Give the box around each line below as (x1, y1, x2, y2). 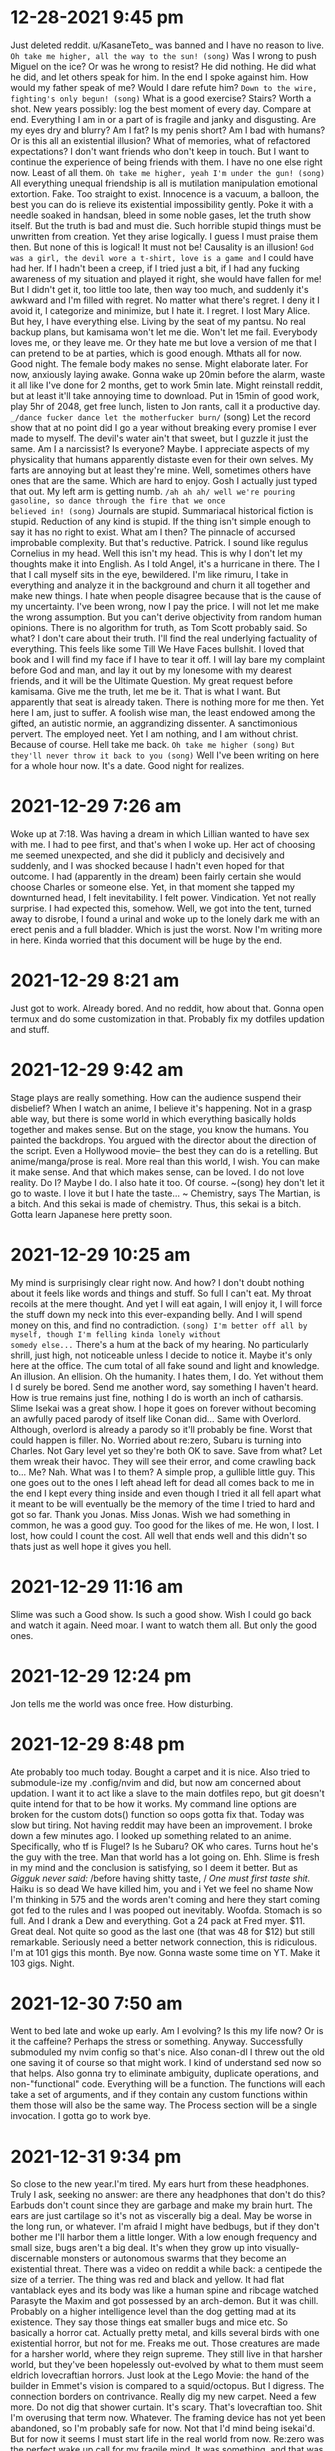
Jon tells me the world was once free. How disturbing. (10, 1697, 234, 1710)
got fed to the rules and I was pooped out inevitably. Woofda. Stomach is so (10, 1904, 323, 1916)
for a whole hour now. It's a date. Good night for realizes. (10, 759, 245, 771)
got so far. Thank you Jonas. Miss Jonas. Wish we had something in (10, 1508, 291, 1520)
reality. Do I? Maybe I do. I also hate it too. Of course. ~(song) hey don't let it (10, 1176, 325, 1188)
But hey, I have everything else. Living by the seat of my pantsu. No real (10, 315, 307, 327)
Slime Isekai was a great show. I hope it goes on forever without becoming (10, 1402, 317, 1414)
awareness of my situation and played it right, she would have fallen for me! (10, 272, 322, 285)
